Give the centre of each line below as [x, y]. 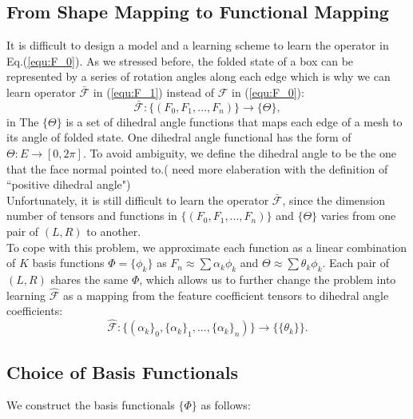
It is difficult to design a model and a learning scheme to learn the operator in [198, 45]
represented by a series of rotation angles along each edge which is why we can [199, 76]
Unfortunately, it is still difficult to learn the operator [138, 200]
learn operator [41, 92]
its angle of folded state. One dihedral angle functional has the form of [179, 137]
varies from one [358, 215]
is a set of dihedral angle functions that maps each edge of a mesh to [234, 121]
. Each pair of [355, 263]
